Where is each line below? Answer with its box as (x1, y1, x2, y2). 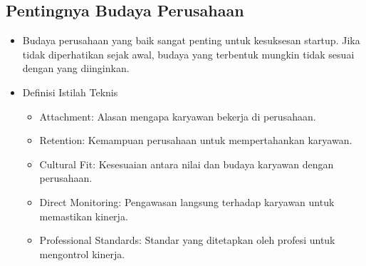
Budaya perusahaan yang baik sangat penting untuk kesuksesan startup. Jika (22, 33, 360, 48)
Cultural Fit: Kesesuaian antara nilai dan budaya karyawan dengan (39, 156, 334, 171)
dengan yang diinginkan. (22, 61, 130, 76)
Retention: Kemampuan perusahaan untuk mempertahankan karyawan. (39, 133, 352, 148)
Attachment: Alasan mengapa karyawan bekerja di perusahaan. (39, 108, 316, 123)
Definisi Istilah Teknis (22, 84, 118, 99)
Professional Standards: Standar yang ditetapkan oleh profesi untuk (39, 232, 335, 247)
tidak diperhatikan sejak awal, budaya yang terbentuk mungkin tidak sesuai (22, 46, 355, 61)
